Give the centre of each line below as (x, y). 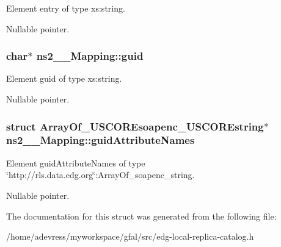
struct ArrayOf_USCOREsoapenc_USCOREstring (135, 126)
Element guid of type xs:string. (64, 78)
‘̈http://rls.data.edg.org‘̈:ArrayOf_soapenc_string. (100, 175)
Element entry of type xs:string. (66, 8)
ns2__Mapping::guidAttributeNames (100, 140)
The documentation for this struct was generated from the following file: (141, 216)
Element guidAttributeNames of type (76, 163)
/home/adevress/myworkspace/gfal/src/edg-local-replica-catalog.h (130, 236)
